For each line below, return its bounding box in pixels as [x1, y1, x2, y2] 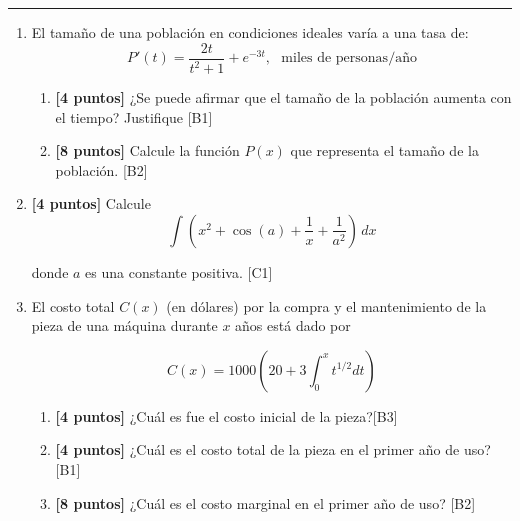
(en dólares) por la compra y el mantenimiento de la [166, 295, 487, 316]
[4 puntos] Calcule [31, 193, 151, 214]
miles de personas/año [281, 51, 417, 66]
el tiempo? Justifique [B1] [55, 106, 213, 127]
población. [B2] [55, 159, 148, 180]
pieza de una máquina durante [31, 315, 218, 336]
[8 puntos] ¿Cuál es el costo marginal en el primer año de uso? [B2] [55, 492, 476, 513]
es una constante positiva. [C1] [85, 261, 273, 282]
